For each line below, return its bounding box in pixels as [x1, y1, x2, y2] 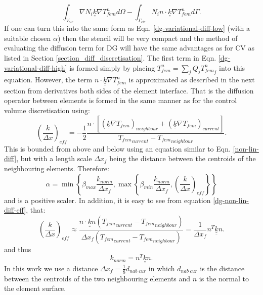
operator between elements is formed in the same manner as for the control [4, 95, 237, 106]
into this [219, 62, 245, 73]
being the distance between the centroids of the [109, 153, 256, 164]
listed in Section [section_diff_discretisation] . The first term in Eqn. [4, 52, 216, 63]
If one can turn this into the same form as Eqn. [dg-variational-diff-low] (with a [4, 23, 250, 33]
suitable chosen [4, 32, 51, 43]
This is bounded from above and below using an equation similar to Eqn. [4, 143, 231, 154]
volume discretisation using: [4, 105, 90, 115]
